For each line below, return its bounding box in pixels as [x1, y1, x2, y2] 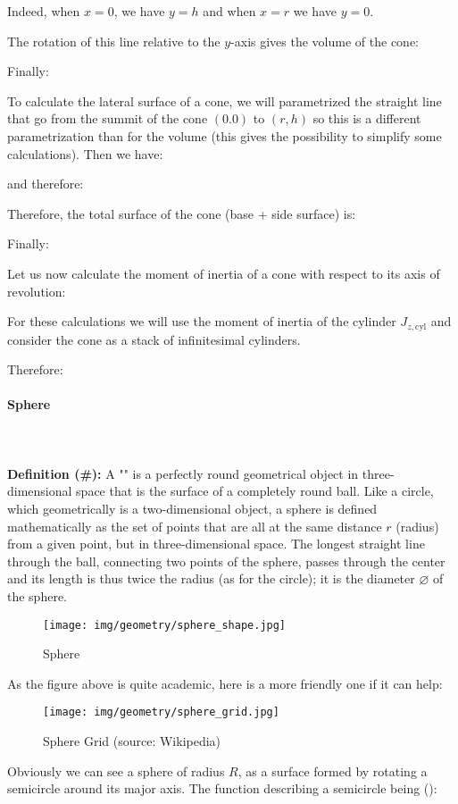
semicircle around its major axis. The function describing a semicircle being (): [7, 779, 437, 798]
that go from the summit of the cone [7, 109, 208, 128]
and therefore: [7, 174, 84, 193]
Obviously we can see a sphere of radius [7, 761, 225, 780]
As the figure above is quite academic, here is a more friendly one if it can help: [7, 674, 443, 692]
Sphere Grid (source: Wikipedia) [43, 732, 221, 750]
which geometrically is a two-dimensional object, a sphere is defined [7, 498, 378, 517]
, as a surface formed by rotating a [237, 761, 428, 780]
